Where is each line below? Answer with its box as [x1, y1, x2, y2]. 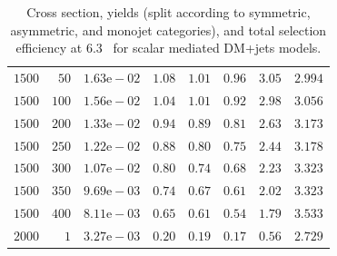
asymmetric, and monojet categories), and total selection [10, 20, 327, 39]
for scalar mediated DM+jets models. [113, 38, 322, 57]
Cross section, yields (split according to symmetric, [26, 3, 311, 21]
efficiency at [15, 38, 83, 57]
